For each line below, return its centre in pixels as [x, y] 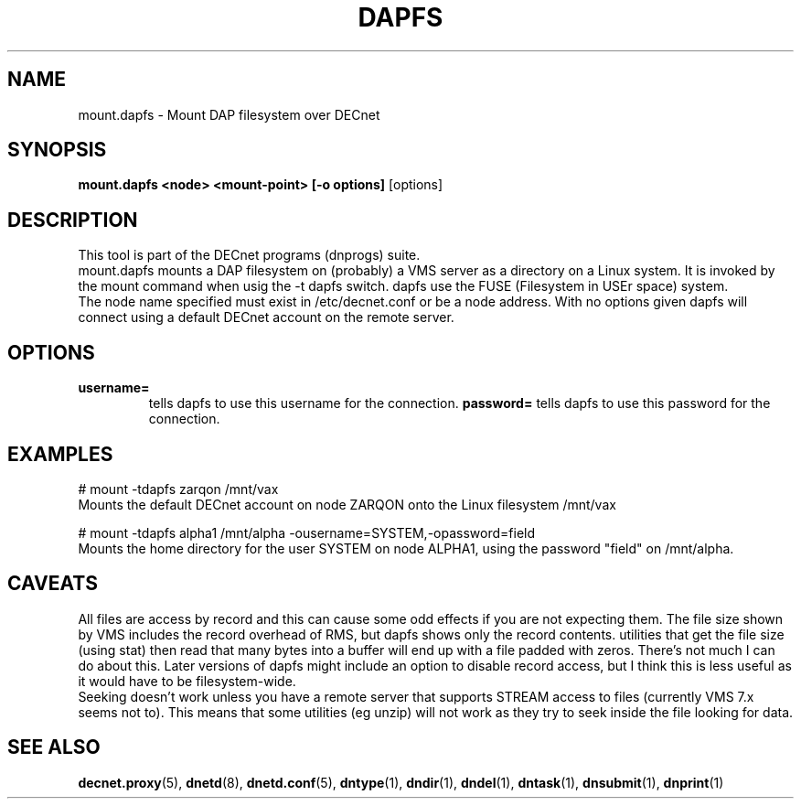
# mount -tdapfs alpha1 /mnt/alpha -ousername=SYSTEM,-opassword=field [307, 532]
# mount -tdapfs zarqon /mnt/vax [178, 489]
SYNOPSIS [57, 150]
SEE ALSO [54, 747]
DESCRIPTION [73, 220]
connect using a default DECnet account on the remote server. [266, 317]
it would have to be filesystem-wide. [187, 681]
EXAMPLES [60, 454]
